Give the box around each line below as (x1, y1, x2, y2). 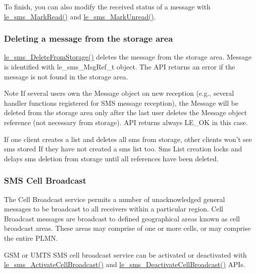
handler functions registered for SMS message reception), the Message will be (4, 97, 239, 108)
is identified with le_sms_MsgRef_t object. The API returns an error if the (4, 62, 235, 71)
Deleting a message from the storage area (4, 32, 173, 45)
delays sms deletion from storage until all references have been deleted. (4, 153, 219, 163)
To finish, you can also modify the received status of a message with (4, 1, 210, 11)
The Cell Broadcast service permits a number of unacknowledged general (4, 194, 225, 204)
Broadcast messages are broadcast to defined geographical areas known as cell (4, 213, 240, 223)
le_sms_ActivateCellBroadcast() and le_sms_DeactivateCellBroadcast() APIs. (4, 259, 246, 270)
